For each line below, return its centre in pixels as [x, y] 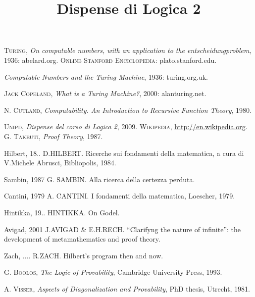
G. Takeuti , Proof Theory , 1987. [53, 136]
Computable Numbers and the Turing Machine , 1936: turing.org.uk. [106, 76]
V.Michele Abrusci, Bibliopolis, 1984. [60, 163]
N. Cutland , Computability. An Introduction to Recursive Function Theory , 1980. [128, 110]
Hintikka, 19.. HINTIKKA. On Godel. [62, 212]
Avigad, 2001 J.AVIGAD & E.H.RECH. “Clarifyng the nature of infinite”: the [122, 229]
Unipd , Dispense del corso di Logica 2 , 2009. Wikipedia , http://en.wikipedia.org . [126, 126]
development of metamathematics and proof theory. [82, 239]
